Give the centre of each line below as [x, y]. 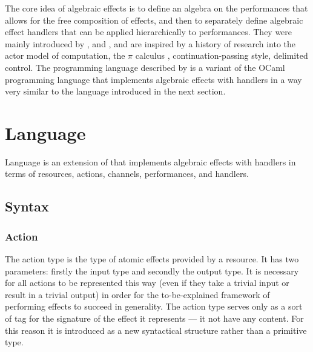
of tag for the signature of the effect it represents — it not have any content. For [154, 318]
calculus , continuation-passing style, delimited [222, 55]
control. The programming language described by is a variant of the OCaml [145, 67]
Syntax [27, 206]
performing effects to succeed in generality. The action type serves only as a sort [154, 306]
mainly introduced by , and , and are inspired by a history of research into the [150, 43]
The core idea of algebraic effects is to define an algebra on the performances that [156, 8]
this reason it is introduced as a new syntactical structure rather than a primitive [156, 330]
